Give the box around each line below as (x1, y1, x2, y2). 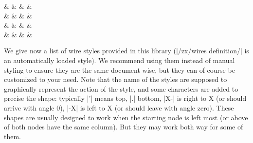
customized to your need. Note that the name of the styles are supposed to (4, 74, 227, 84)
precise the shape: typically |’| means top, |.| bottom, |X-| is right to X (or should (4, 93, 247, 103)
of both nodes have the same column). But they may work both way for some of (4, 122, 243, 132)
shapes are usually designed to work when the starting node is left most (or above (4, 112, 248, 122)
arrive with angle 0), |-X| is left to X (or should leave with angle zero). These (4, 102, 234, 112)
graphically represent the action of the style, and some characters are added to (4, 83, 238, 94)
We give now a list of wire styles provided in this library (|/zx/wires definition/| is (4, 46, 249, 56)
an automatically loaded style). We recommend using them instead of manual (4, 55, 235, 65)
